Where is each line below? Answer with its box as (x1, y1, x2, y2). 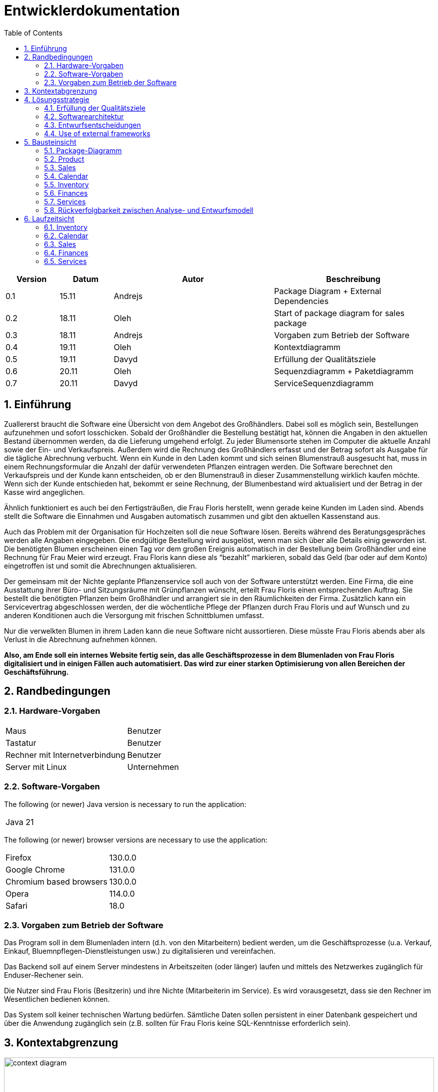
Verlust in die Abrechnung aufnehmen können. (4, 635, 157, 644)
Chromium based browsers (5, 876, 107, 887)
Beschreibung (326, 274, 380, 284)
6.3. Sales (44, 239, 76, 248)
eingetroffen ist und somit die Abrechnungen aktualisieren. (4, 561, 197, 570)
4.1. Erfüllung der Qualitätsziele (44, 103, 146, 112)
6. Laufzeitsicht (24, 214, 74, 223)
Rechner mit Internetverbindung (5, 749, 125, 760)
